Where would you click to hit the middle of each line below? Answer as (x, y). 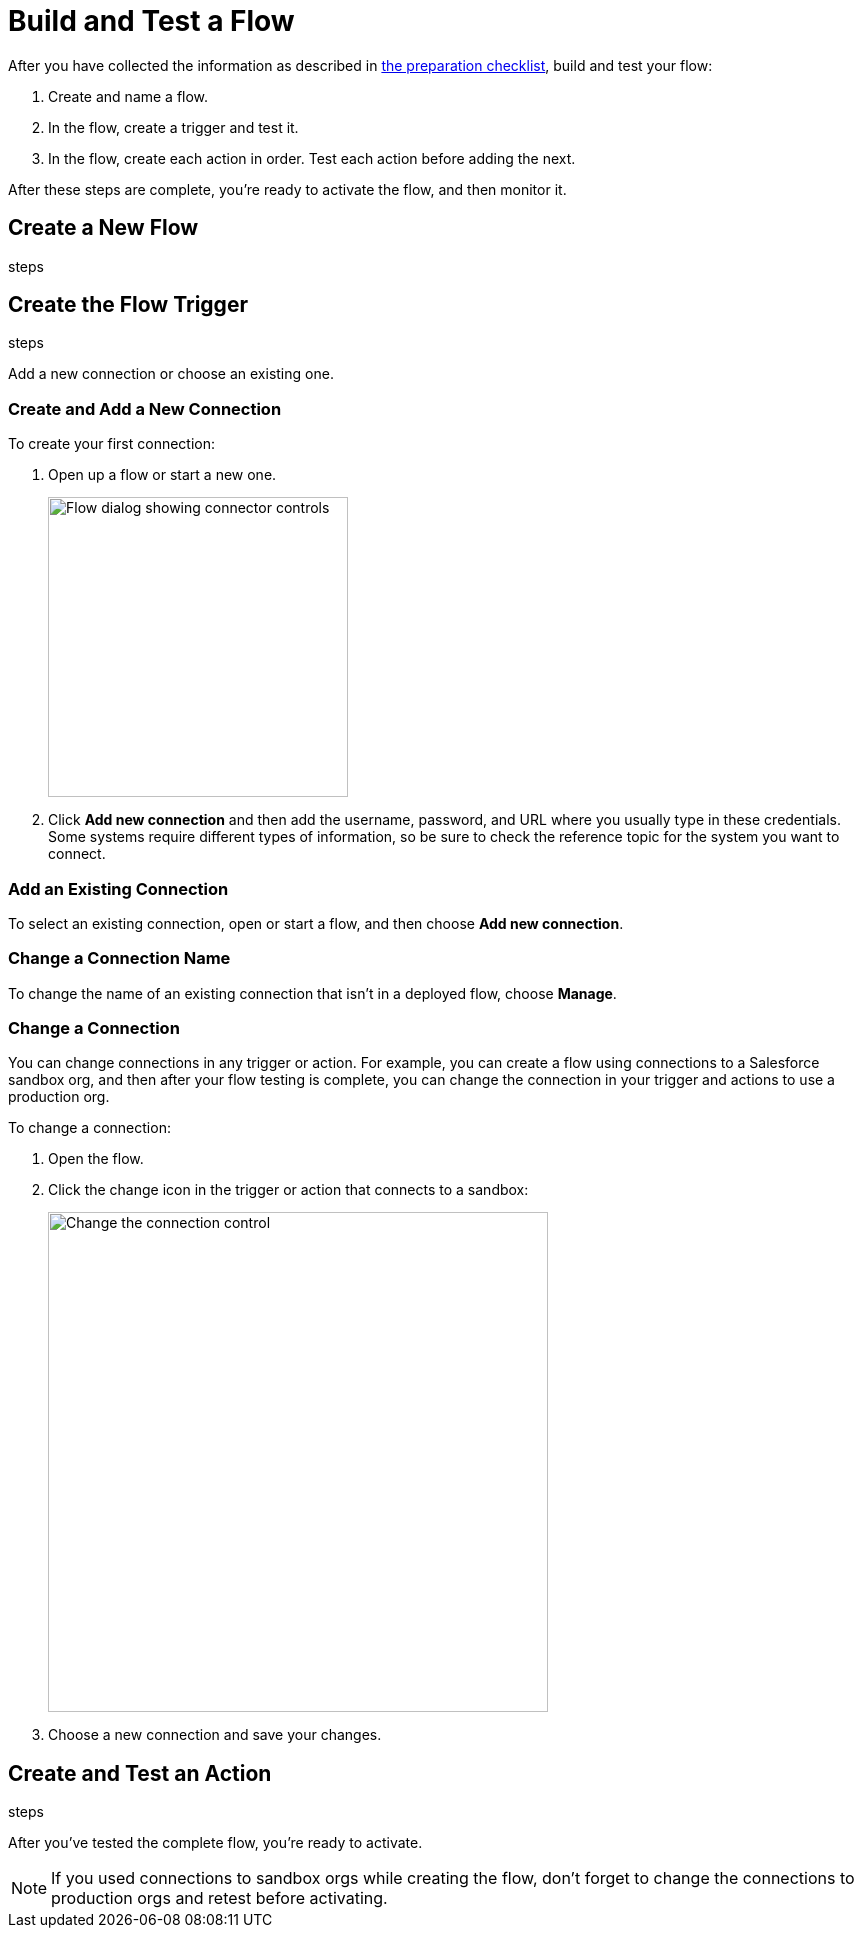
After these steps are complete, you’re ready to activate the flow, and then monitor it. (287, 189)
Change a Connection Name (119, 958)
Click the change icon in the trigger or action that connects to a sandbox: (288, 1190)
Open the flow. (96, 1159)
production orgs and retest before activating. (219, 1898)
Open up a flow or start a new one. (162, 475)
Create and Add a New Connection (145, 408)
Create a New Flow (103, 228)
